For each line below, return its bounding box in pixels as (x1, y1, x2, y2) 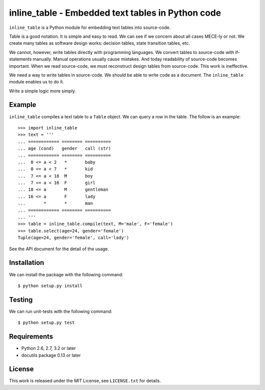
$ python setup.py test (18, 320, 75, 326)
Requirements (9, 333, 53, 341)
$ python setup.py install (18, 283, 83, 288)
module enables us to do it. (9, 79, 64, 85)
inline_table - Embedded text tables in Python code (9, 7, 221, 18)
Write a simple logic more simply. (9, 88, 76, 94)
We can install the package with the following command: (9, 271, 124, 277)
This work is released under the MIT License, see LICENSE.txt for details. (9, 378, 161, 384)
